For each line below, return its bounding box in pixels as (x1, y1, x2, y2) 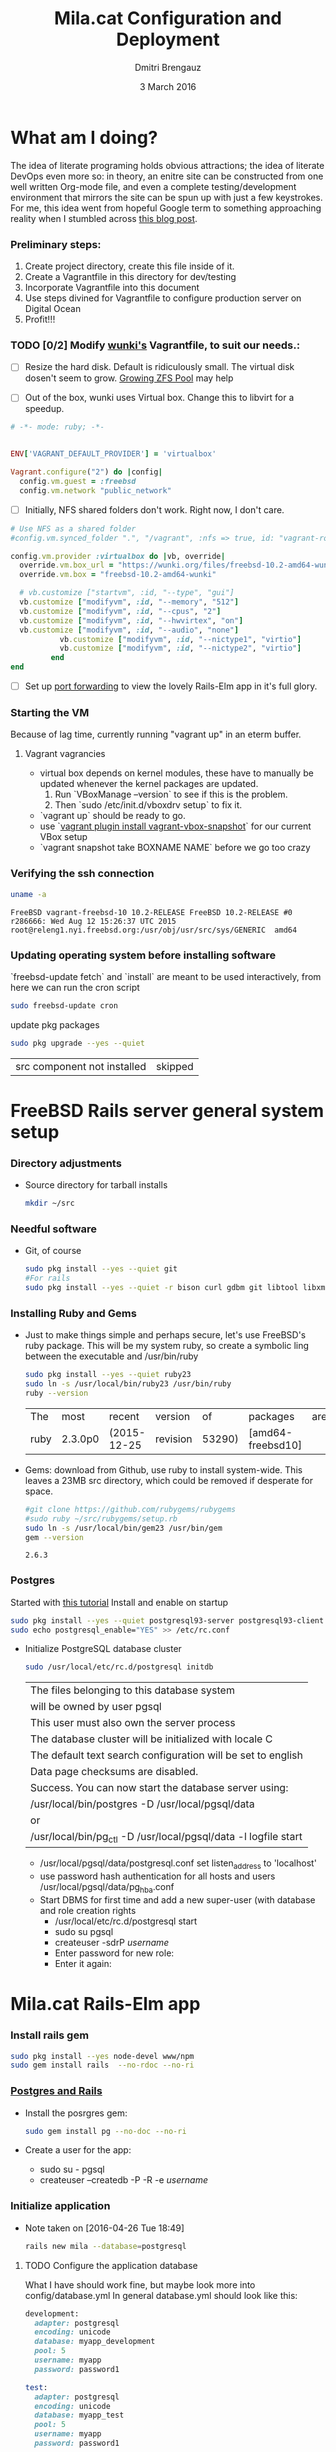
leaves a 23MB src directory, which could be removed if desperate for (24, 1474, 313, 1486)
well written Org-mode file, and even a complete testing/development (10, 180, 297, 192)
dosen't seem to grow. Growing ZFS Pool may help (24, 372, 234, 384)
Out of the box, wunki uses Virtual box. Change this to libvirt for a (24, 392, 295, 404)
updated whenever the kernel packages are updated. (39, 778, 259, 790)
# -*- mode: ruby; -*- (10, 422, 105, 432)
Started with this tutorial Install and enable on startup (10, 1596, 229, 1608)
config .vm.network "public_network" (19, 485, 172, 496)
